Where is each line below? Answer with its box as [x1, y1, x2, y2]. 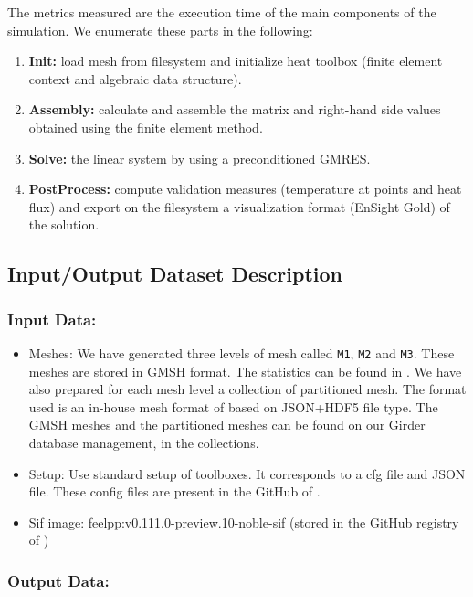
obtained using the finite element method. [28, 117, 263, 136]
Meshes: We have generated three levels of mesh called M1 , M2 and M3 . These [28, 343, 455, 362]
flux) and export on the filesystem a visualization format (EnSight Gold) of [28, 197, 450, 216]
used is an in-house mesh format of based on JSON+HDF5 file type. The [28, 397, 438, 416]
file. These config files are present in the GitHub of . [28, 482, 321, 501]
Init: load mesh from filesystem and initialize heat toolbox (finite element [28, 51, 443, 70]
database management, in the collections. [28, 432, 259, 452]
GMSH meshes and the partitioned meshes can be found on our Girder [28, 415, 426, 434]
